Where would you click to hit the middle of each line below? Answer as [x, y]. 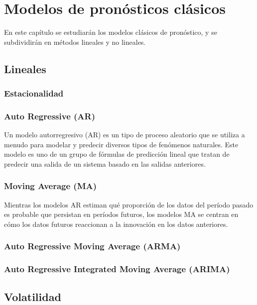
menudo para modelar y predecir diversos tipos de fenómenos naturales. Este [121, 144]
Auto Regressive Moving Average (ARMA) [92, 246]
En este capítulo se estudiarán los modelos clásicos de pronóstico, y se [111, 32]
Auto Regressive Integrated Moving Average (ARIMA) [117, 269]
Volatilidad [33, 296]
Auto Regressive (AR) [50, 116]
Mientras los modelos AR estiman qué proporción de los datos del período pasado [129, 204]
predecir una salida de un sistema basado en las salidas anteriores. [105, 163]
